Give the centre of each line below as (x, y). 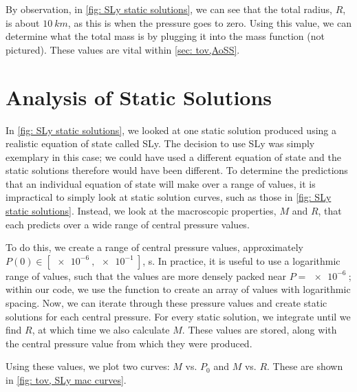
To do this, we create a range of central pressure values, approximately (154, 247)
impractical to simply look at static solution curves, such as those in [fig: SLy (169, 197)
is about (23, 22)
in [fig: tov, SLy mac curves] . (66, 380)
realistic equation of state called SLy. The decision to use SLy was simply (160, 143)
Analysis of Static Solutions (139, 97)
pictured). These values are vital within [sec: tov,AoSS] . (123, 49)
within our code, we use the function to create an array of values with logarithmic (178, 289)
